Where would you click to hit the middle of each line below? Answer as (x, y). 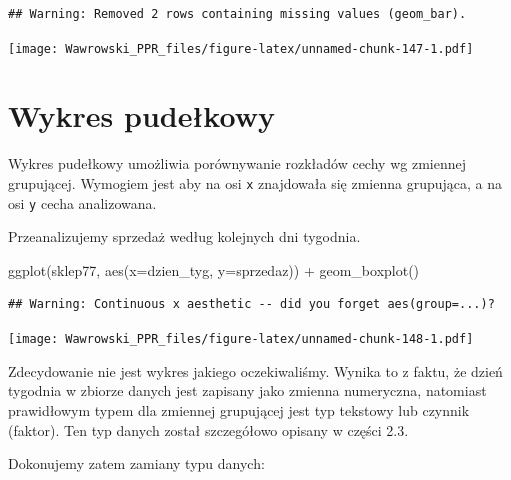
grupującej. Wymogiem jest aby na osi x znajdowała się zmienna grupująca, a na (255, 182)
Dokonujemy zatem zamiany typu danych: (136, 463)
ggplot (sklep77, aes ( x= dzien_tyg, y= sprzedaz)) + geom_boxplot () (214, 269)
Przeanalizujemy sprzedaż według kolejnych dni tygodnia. (184, 236)
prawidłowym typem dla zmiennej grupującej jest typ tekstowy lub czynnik (239, 409)
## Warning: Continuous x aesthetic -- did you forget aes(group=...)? (251, 304)
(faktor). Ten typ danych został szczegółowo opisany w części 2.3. (208, 429)
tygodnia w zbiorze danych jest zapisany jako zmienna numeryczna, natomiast (247, 390)
